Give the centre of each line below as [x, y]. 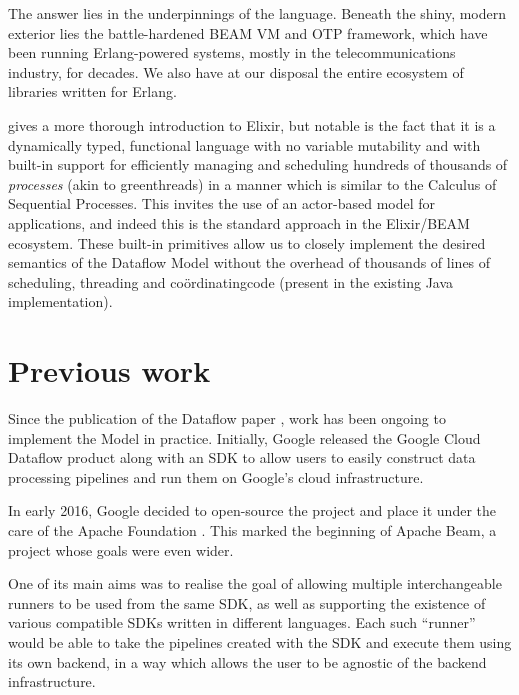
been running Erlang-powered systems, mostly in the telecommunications [232, 52]
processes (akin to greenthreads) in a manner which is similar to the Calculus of [252, 183]
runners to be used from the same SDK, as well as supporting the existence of [247, 602]
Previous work [109, 370]
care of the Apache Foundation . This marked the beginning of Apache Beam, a [252, 530]
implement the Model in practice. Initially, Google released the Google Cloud [244, 437]
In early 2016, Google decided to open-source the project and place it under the [252, 510]
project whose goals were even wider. [121, 549]
